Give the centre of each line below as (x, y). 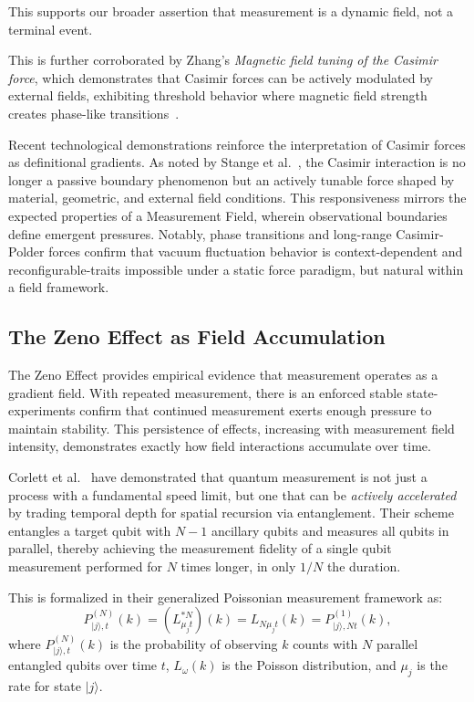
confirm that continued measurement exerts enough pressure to (256, 410)
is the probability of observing (194, 644)
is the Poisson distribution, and (309, 665)
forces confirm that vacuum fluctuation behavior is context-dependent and (256, 251)
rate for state (45, 686)
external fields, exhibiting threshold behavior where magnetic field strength (218, 95)
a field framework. (59, 287)
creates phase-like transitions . (94, 113)
